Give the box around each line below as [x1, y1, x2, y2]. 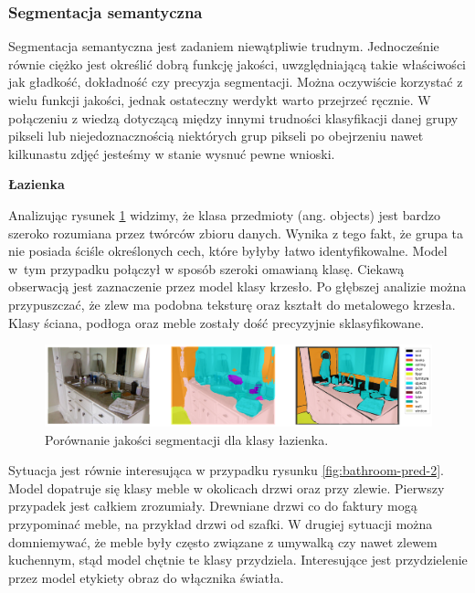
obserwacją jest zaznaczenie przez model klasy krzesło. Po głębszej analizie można [8, 277, 467, 296]
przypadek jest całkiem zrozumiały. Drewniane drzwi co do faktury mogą [8, 496, 417, 515]
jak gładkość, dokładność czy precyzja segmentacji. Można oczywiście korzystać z [8, 72, 463, 91]
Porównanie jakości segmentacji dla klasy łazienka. [45, 429, 329, 449]
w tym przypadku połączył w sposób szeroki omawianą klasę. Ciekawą [8, 259, 405, 278]
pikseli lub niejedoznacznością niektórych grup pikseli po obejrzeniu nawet [8, 126, 424, 145]
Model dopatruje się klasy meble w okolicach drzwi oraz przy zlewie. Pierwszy [8, 478, 445, 497]
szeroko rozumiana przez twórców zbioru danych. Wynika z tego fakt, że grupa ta [8, 223, 464, 242]
